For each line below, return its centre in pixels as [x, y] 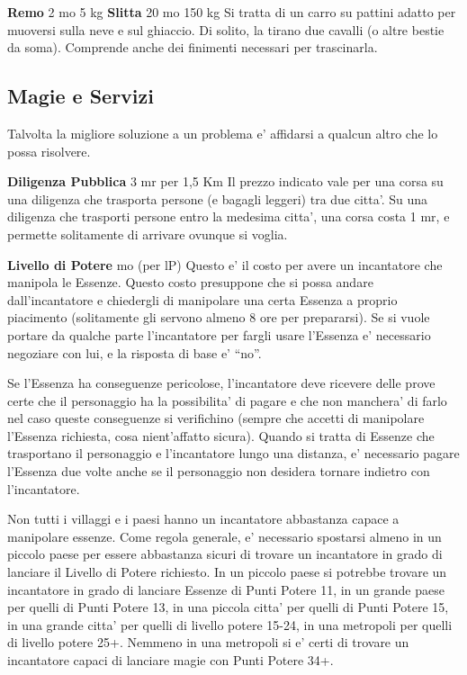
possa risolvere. [49, 151]
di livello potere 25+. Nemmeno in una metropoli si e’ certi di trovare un [208, 642]
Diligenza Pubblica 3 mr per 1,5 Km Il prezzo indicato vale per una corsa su [225, 181]
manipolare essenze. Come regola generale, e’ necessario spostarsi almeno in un [225, 536]
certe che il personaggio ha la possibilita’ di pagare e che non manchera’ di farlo [227, 400]
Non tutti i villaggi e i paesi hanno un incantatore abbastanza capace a [203, 519]
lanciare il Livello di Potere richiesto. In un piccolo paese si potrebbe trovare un [227, 572]
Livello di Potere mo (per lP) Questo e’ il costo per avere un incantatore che [225, 264]
